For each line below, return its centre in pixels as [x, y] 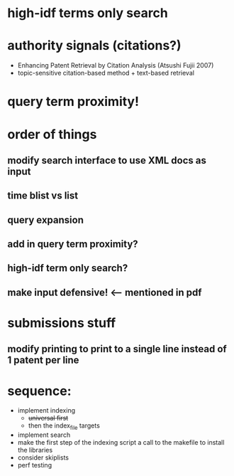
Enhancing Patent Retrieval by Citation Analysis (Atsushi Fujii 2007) [116, 65]
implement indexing [46, 411]
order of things [52, 134]
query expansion [45, 220]
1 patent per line [43, 360]
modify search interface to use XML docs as [107, 160]
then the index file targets [64, 427]
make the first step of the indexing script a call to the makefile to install [121, 443]
